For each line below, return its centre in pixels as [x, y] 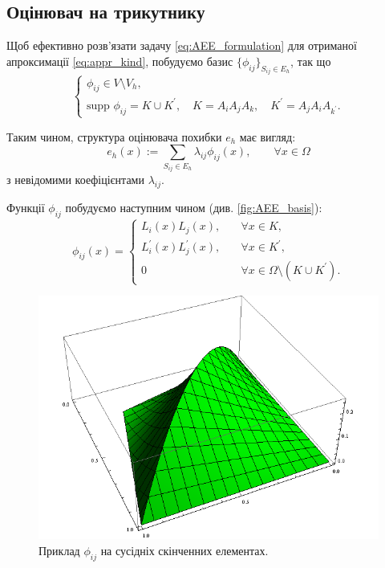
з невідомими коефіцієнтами [75, 180]
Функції [26, 208]
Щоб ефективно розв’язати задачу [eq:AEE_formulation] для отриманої [182, 45]
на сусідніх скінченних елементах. [184, 550]
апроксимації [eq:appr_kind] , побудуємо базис [120, 61]
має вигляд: [267, 136]
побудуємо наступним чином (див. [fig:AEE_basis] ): [194, 208]
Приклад [59, 550]
